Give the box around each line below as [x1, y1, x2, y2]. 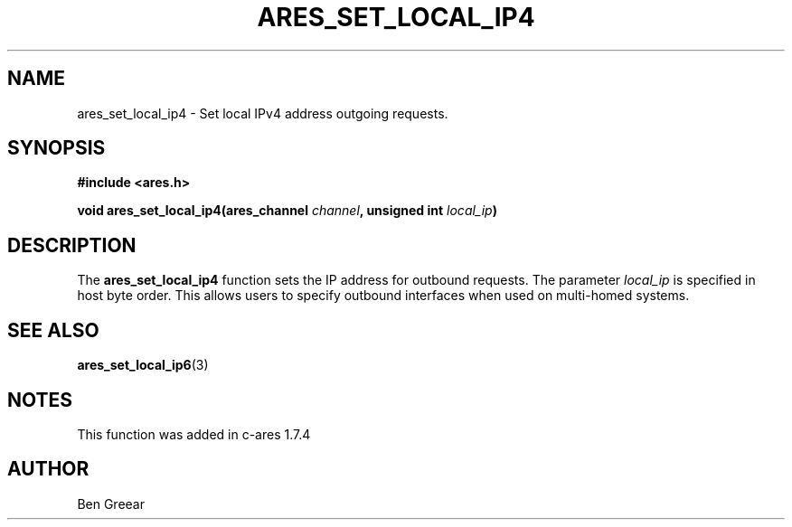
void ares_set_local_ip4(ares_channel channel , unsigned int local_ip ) [77, 202, 497, 219]
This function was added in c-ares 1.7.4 [77, 426, 311, 442]
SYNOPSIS [7, 136, 106, 160]
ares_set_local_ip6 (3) [77, 357, 209, 373]
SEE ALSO [7, 318, 99, 342]
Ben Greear [77, 495, 145, 512]
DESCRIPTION [7, 233, 137, 257]
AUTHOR [7, 457, 90, 481]
